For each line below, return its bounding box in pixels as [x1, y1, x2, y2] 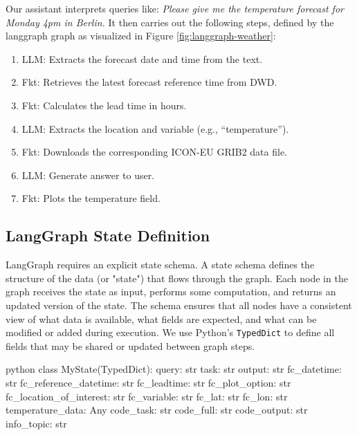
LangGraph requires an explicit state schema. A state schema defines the [6, 257, 315, 272]
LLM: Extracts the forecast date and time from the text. [21, 51, 263, 66]
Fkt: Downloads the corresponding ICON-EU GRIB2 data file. [21, 145, 288, 159]
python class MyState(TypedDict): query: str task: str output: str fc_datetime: [6, 362, 342, 376]
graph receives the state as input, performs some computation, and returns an [6, 284, 336, 299]
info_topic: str [6, 416, 67, 430]
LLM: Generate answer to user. [21, 167, 155, 182]
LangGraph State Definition [6, 225, 210, 246]
